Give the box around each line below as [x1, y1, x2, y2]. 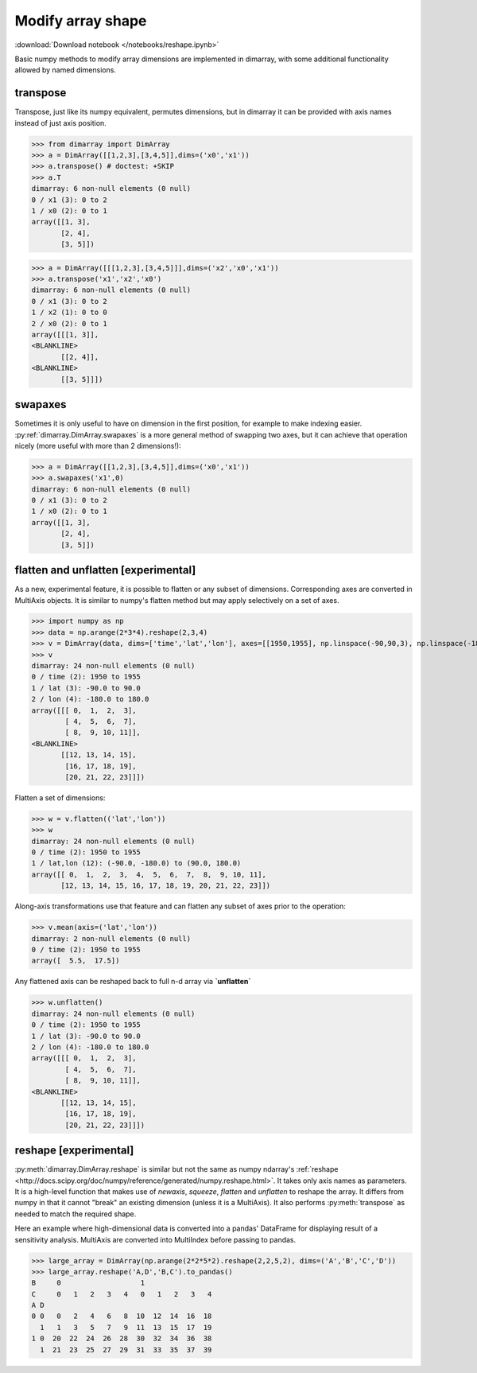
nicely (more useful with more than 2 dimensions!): [14, 441, 182, 450]
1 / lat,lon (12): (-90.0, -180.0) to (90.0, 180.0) [31, 859, 242, 868]
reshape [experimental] [14, 1144, 134, 1157]
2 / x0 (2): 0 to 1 [31, 319, 107, 328]
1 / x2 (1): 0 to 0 [31, 308, 107, 317]
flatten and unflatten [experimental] [14, 563, 196, 577]
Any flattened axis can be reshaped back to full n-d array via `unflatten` [14, 977, 251, 986]
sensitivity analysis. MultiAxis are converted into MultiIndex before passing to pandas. [14, 1235, 297, 1244]
